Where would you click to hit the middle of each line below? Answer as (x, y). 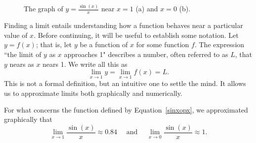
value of (16, 35)
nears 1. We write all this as (85, 64)
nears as (22, 64)
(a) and (147, 9)
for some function (163, 44)
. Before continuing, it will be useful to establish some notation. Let (136, 35)
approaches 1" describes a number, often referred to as (146, 54)
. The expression (219, 44)
